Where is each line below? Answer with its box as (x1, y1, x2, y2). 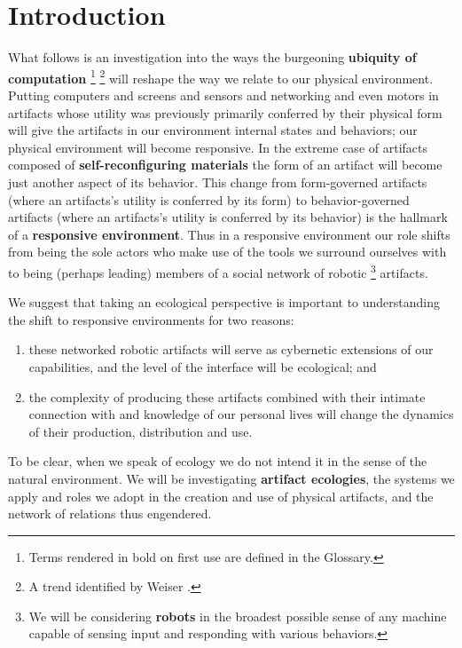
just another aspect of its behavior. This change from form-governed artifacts (8, 172, 427, 191)
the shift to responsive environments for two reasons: (8, 310, 294, 328)
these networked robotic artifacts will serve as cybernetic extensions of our (28, 340, 434, 359)
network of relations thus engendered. (8, 504, 212, 523)
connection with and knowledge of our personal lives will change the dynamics (28, 405, 454, 423)
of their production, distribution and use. (28, 422, 253, 440)
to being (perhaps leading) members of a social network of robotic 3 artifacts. (8, 260, 428, 281)
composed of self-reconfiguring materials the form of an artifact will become (8, 155, 442, 174)
